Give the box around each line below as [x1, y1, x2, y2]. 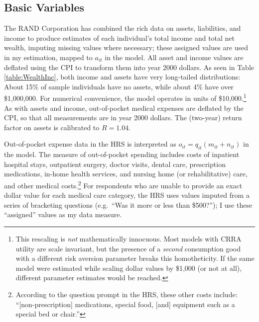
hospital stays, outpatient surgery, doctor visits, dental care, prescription [4, 159, 226, 169]
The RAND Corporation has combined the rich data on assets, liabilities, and [4, 23, 241, 33]
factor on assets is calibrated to [4, 122, 100, 132]
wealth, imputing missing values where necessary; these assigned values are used [4, 42, 249, 53]
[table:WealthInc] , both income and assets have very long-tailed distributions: [4, 72, 241, 82]
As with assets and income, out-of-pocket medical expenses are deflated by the [4, 102, 244, 113]
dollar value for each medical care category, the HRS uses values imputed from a [4, 190, 250, 200]
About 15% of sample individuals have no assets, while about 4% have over [4, 81, 234, 91]
